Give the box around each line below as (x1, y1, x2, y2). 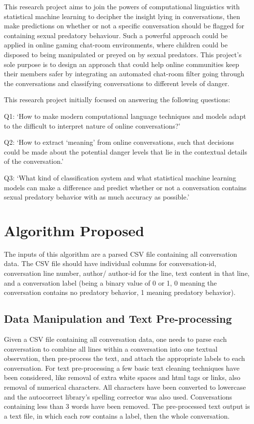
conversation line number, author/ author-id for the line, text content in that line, (4, 268, 250, 278)
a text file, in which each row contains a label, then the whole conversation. (4, 410, 230, 421)
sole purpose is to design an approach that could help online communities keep (4, 59, 239, 69)
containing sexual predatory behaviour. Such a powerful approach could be (4, 30, 228, 40)
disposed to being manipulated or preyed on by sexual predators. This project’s (4, 49, 242, 59)
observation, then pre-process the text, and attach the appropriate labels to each (4, 353, 245, 363)
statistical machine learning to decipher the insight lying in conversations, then (4, 11, 240, 21)
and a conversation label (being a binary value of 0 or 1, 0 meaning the (4, 277, 217, 288)
